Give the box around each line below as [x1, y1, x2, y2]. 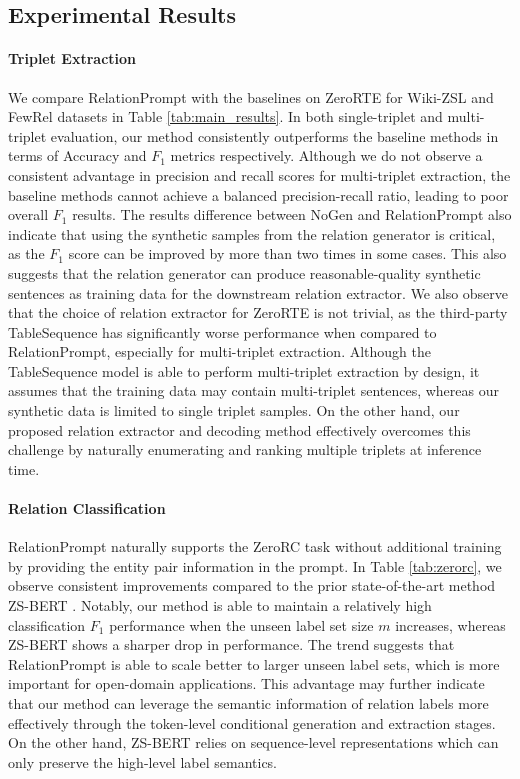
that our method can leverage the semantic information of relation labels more [8, 693, 489, 713]
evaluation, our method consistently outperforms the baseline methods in [50, 125, 499, 146]
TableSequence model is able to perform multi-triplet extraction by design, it [8, 360, 480, 381]
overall [8, 204, 49, 225]
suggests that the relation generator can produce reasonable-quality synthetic [8, 262, 481, 283]
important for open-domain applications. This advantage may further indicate [8, 673, 485, 694]
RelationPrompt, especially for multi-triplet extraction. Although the [8, 341, 432, 362]
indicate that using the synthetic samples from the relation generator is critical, [8, 223, 496, 244]
